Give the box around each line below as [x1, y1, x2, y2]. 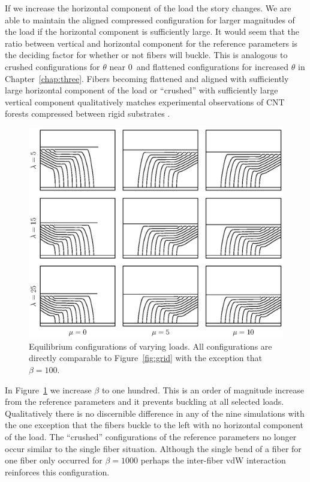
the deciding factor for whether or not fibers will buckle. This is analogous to [5, 48, 288, 61]
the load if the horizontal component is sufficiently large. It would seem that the [5, 25, 300, 38]
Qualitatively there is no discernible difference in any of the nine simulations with [5, 407, 305, 419]
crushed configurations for [5, 60, 100, 72]
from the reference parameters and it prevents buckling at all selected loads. [5, 395, 284, 408]
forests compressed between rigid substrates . [5, 107, 170, 120]
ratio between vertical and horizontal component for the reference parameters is [5, 37, 298, 49]
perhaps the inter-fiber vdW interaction [140, 454, 286, 466]
